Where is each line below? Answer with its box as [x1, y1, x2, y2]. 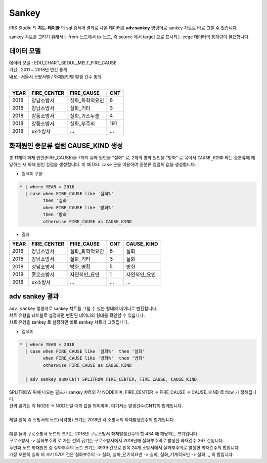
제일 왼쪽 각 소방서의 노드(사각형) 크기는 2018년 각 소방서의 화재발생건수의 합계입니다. [9, 417, 176, 423]
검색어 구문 [21, 171, 43, 176]
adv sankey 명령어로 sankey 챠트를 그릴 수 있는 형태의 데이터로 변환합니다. [9, 305, 158, 311]
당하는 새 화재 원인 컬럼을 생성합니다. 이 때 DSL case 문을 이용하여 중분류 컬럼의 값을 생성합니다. [9, 162, 196, 168]
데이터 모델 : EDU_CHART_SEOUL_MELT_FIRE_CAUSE [9, 59, 117, 65]
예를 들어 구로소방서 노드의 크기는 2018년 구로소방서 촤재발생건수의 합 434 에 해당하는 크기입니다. [9, 430, 199, 436]
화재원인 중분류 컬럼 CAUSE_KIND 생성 [9, 141, 123, 150]
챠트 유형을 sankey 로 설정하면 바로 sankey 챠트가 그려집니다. [9, 319, 129, 325]
